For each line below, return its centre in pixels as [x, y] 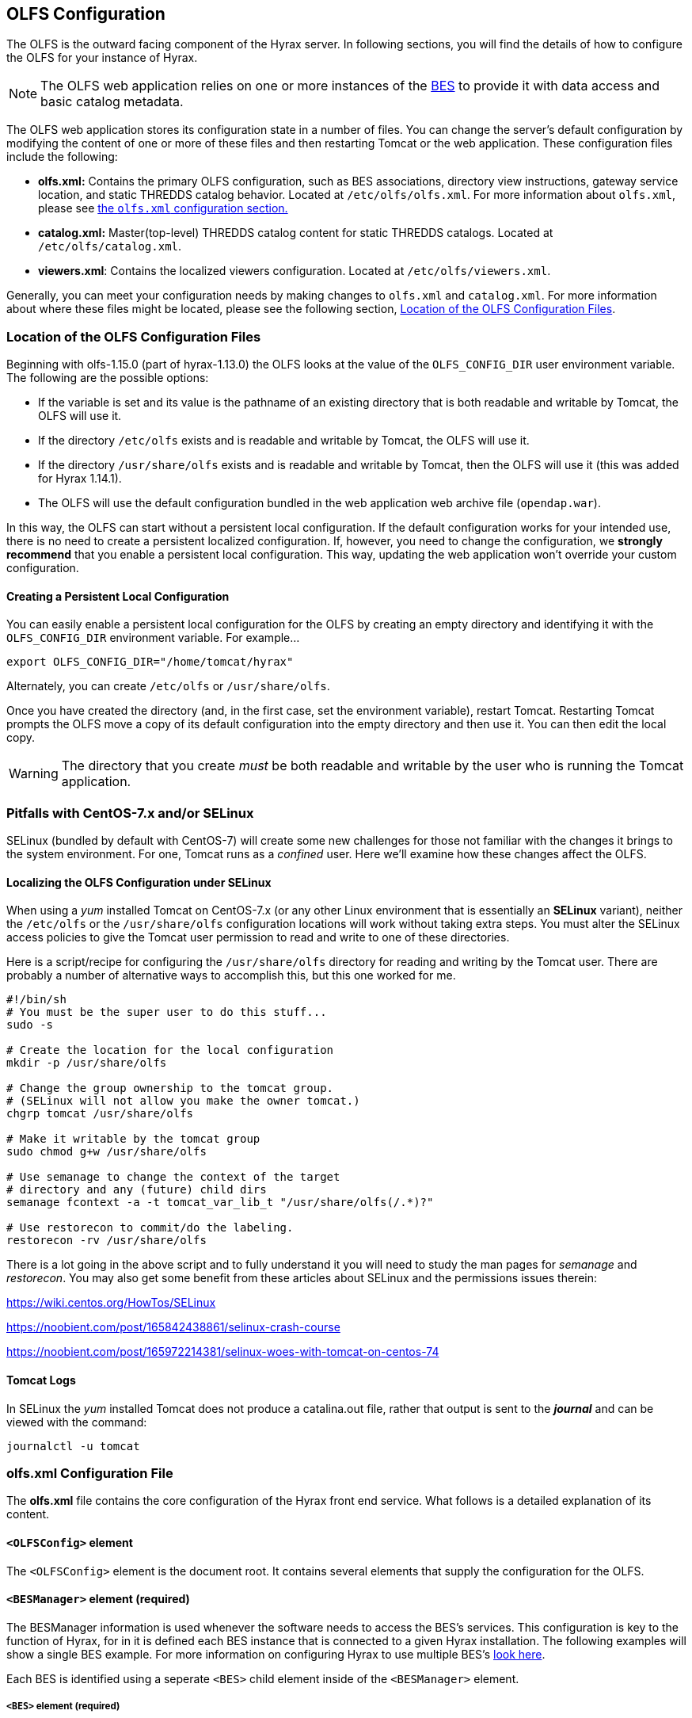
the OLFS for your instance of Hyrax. [102, 58]
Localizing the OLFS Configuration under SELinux [139, 882]
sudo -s [30, 1025]
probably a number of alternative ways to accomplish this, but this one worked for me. [231, 975]
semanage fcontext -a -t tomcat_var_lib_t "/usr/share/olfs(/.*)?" [220, 1203]
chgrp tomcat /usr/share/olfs [100, 1114]
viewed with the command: [77, 1422]
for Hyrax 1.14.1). [80, 479]
